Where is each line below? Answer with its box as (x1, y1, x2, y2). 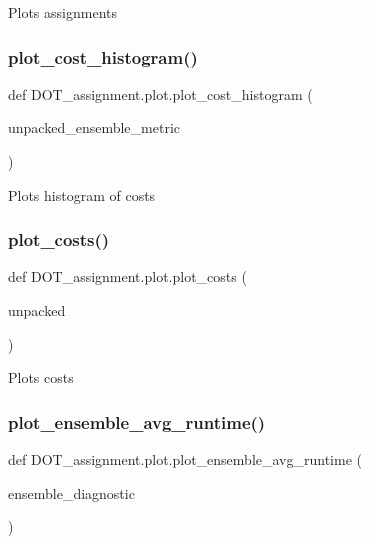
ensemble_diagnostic (8, 482, 135, 503)
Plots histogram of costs (8, 184, 156, 205)
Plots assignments (8, 2, 117, 22)
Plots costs (8, 367, 74, 388)
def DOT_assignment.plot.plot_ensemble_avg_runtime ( (8, 449, 362, 469)
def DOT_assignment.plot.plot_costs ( (8, 266, 247, 287)
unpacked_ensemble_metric (8, 117, 180, 138)
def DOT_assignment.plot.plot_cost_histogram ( (8, 83, 313, 104)
